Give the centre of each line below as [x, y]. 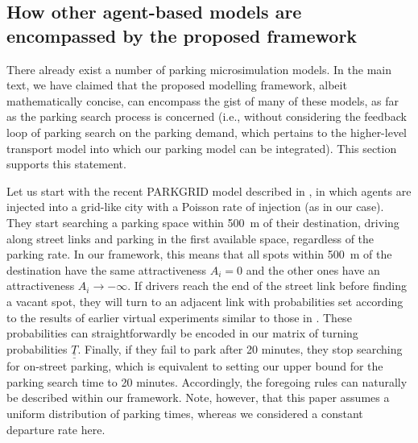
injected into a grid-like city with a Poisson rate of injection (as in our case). [195, 207]
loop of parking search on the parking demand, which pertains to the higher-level [207, 132]
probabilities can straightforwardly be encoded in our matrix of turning [182, 333]
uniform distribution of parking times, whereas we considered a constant [185, 413]
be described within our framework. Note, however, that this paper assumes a [198, 397]
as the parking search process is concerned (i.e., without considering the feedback [207, 116]
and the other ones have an [313, 269]
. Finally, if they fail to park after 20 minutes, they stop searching [240, 348]
